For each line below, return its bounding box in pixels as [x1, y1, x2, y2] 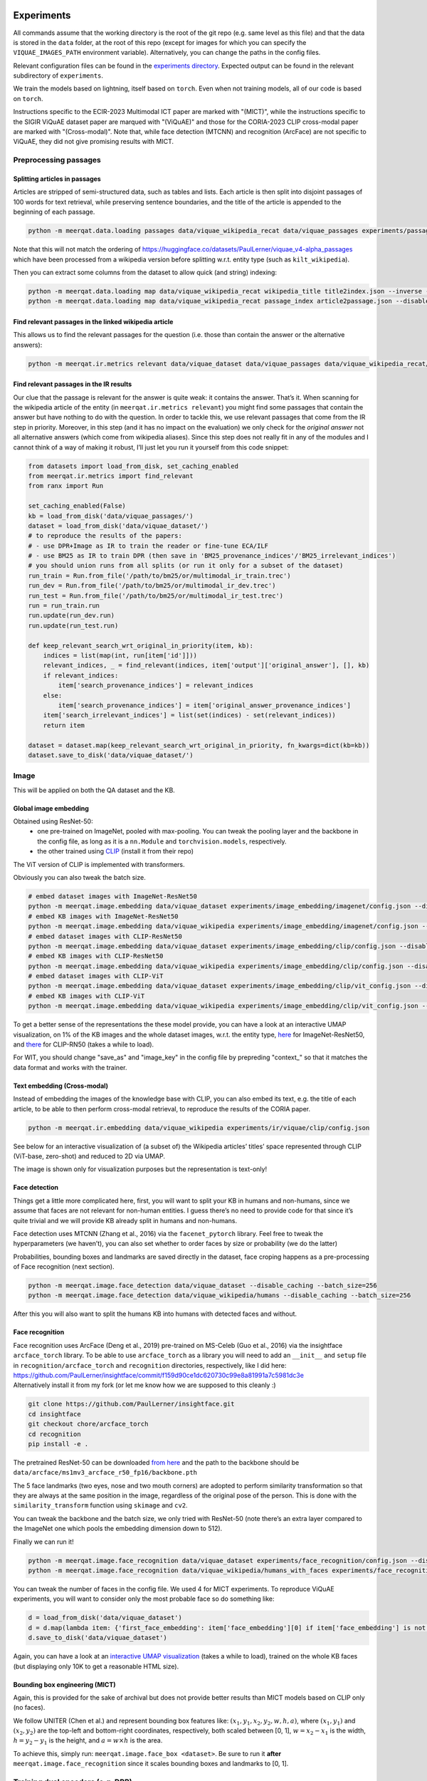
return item [43, 721, 85, 729]
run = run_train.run [28, 602, 100, 610]
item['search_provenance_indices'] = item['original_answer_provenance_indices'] [58, 701, 352, 709]
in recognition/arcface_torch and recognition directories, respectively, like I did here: [13, 1361, 287, 1369]
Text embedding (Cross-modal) [13, 1081, 109, 1090]
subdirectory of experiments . [13, 71, 103, 80]
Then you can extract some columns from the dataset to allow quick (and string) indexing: [13, 268, 278, 276]
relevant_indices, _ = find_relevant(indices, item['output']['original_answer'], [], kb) [43, 661, 370, 670]
